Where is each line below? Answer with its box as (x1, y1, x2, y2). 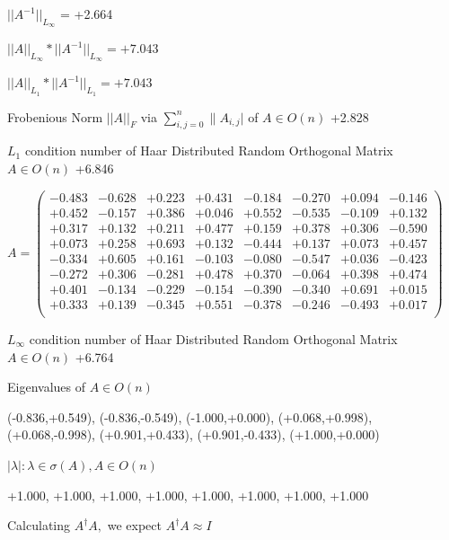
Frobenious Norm (7, 107, 103, 126)
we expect (107, 516, 162, 535)
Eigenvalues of (7, 377, 85, 396)
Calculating (7, 516, 71, 535)
